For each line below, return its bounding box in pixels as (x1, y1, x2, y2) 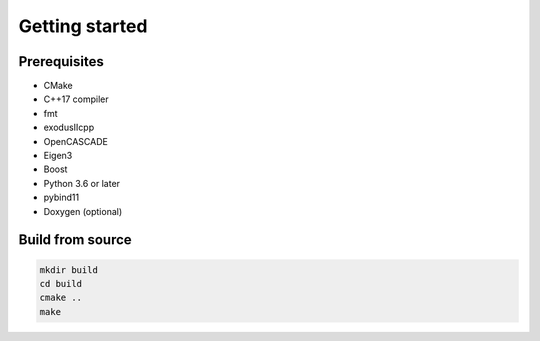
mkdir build (39, 264, 99, 275)
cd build (39, 278, 83, 289)
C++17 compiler (43, 93, 109, 105)
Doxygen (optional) (43, 205, 123, 217)
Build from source (18, 231, 132, 249)
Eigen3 (43, 150, 73, 162)
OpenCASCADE (43, 135, 109, 147)
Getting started (18, 15, 148, 37)
